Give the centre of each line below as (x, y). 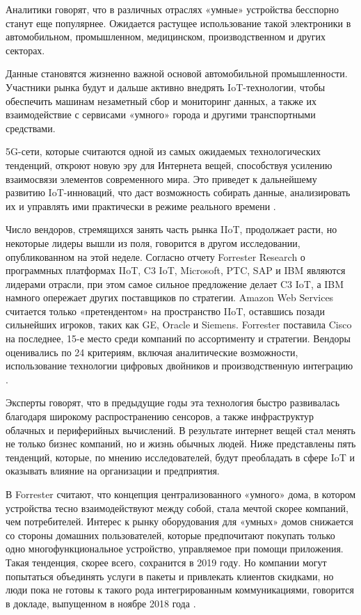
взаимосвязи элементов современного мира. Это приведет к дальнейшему (161, 178)
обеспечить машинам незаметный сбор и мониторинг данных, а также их (161, 101)
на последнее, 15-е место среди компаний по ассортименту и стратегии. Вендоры (178, 338)
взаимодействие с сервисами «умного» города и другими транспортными (161, 114)
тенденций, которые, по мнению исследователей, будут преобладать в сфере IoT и (180, 457)
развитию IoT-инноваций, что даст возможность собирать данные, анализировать (178, 192)
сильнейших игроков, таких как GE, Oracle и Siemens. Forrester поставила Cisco (179, 325)
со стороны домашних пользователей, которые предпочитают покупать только (170, 535)
